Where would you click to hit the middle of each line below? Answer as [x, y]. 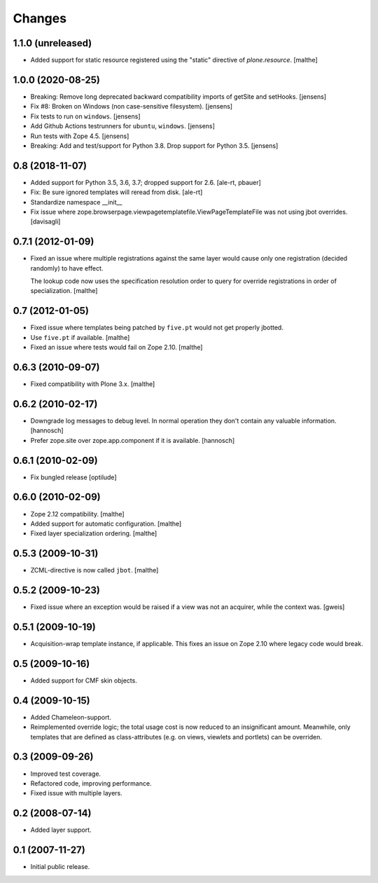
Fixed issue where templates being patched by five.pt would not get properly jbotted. [157, 328]
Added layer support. [61, 830]
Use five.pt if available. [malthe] [80, 337]
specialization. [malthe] [64, 291]
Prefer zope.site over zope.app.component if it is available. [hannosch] [133, 440]
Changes [40, 18]
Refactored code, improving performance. [91, 783]
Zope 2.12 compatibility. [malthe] [78, 514]
